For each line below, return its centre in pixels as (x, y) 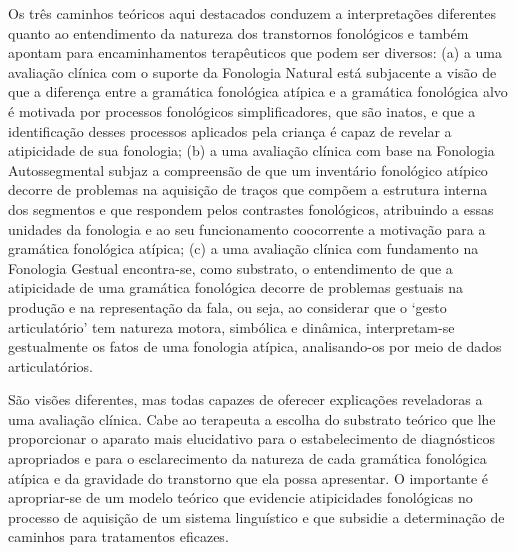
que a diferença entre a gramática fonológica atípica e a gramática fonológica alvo (258, 91)
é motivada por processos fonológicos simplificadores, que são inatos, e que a (242, 110)
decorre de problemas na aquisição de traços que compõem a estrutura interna (248, 189)
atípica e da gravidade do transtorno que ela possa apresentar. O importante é (248, 477)
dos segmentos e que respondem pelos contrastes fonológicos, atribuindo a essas (251, 208)
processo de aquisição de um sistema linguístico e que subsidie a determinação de (256, 516)
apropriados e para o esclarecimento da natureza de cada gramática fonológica (247, 458)
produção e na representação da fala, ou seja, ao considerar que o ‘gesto (227, 306)
